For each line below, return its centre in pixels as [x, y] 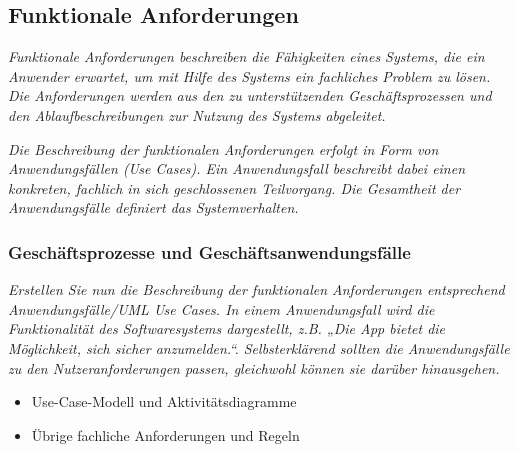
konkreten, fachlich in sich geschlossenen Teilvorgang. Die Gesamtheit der [234, 187]
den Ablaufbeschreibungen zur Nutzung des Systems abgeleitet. [197, 114]
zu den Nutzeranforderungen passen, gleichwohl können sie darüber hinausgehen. [254, 367]
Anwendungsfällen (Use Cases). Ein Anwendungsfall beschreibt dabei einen [237, 168]
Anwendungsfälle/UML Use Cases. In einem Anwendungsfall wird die [221, 308]
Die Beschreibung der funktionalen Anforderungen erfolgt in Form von [223, 148]
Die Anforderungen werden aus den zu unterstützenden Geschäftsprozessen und [250, 95]
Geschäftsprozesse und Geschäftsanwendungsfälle [209, 251]
